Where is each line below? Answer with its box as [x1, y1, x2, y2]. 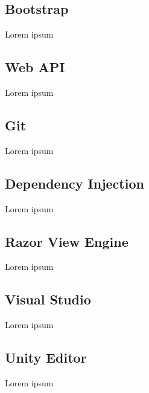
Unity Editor [5, 348, 87, 367]
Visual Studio [5, 290, 91, 309]
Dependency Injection [5, 173, 144, 192]
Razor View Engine [5, 232, 128, 250]
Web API [5, 58, 65, 76]
